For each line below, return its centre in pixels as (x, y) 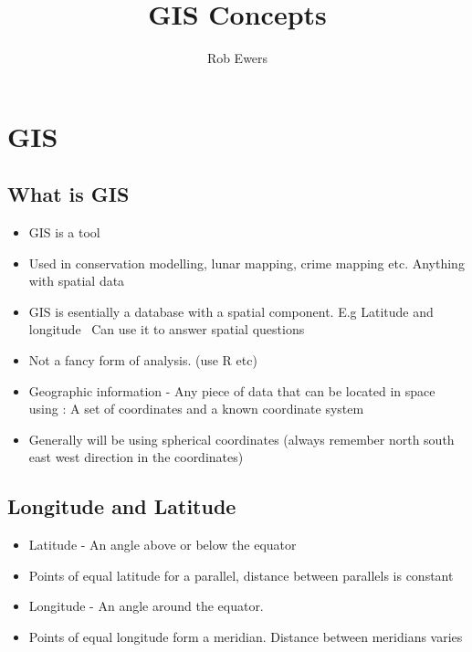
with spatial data (77, 281)
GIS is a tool (64, 232)
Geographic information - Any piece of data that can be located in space (232, 390)
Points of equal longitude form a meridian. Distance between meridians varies (246, 637)
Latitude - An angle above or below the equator (163, 545)
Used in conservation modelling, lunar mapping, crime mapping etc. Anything (246, 263)
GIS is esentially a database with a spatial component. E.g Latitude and (231, 311)
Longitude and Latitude (122, 506)
